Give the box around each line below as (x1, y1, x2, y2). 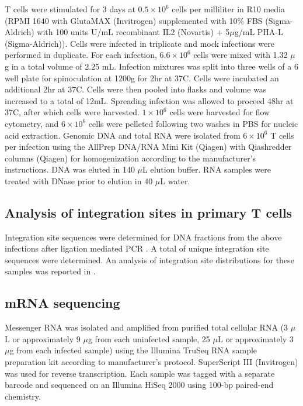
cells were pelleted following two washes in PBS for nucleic (88, 117, 298, 129)
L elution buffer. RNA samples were (142, 163, 271, 176)
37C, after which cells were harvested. (5, 106, 140, 118)
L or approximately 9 (5, 332, 81, 345)
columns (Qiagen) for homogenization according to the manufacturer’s (5, 152, 256, 164)
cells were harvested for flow (169, 106, 270, 118)
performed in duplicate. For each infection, (5, 49, 157, 61)
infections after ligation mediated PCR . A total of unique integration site (5, 242, 269, 254)
